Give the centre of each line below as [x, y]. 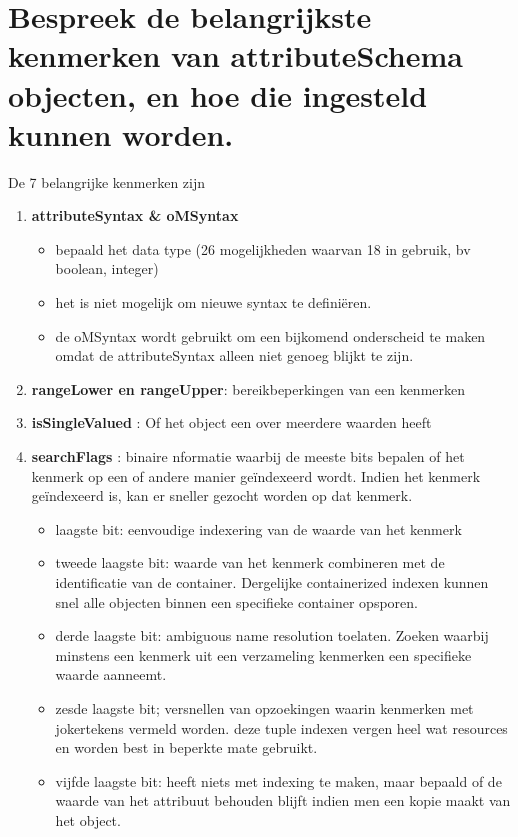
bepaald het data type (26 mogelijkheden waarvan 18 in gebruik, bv [263, 248]
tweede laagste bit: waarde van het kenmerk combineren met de [250, 562]
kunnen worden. [121, 133]
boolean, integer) [107, 268]
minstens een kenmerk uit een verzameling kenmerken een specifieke [263, 654]
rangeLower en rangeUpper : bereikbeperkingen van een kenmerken [248, 388]
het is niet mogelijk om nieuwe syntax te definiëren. [213, 302]
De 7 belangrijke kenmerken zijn [107, 181]
